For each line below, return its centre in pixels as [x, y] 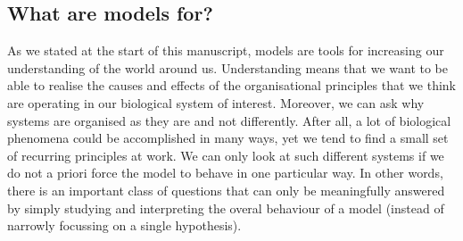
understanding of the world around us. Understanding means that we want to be [228, 67]
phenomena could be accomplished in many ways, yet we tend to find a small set [228, 138]
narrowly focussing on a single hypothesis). [124, 225]
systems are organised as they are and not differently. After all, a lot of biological [229, 120]
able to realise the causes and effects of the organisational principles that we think [231, 85]
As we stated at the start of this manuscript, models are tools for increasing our [226, 50]
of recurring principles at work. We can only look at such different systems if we [226, 155]
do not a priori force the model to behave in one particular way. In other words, [225, 173]
